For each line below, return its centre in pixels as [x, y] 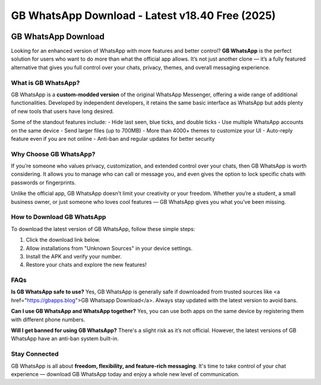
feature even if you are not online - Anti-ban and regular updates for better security [113, 138]
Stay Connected [35, 354]
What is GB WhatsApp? [45, 83]
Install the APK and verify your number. [74, 256]
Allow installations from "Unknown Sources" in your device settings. [109, 248]
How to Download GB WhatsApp [59, 217]
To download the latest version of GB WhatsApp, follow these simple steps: [103, 229]
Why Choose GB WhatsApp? [53, 154]
